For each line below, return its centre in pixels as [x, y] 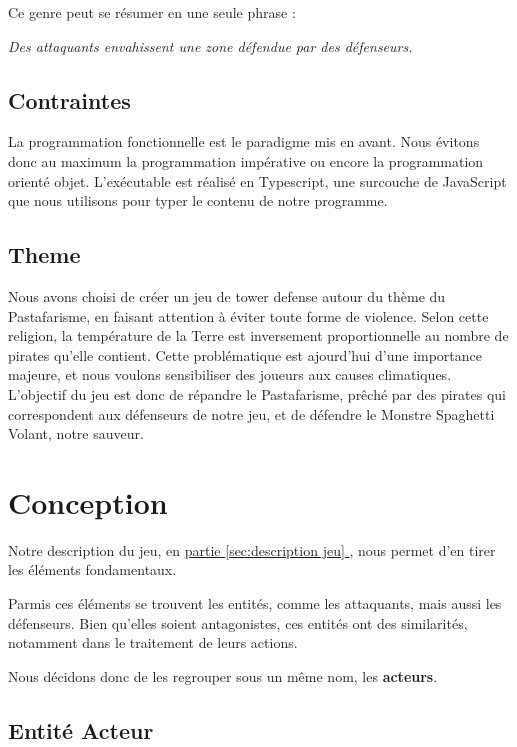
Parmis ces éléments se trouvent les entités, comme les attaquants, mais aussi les [255, 603]
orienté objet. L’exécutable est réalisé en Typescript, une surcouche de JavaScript [257, 180]
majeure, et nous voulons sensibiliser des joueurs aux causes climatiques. [230, 374]
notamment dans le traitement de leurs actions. [153, 642]
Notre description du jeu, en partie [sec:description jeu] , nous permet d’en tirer [252, 549]
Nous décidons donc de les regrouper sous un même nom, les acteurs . [223, 675]
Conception [88, 501]
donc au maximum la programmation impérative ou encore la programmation [246, 160]
